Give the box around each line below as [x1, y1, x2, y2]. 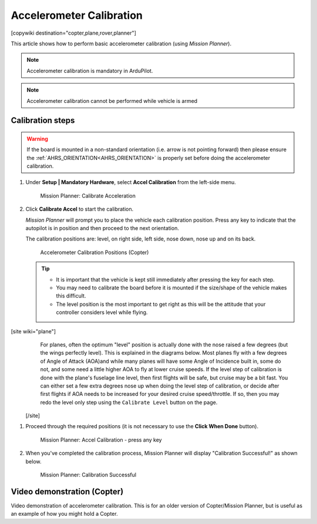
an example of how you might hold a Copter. [11, 510, 118, 518]
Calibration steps [11, 115, 75, 126]
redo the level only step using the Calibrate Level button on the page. [40, 399, 218, 406]
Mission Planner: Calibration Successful [40, 471, 137, 479]
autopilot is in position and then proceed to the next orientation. [25, 225, 179, 232]
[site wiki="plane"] [11, 328, 56, 335]
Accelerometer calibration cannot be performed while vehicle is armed [26, 97, 198, 104]
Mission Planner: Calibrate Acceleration [40, 192, 136, 199]
